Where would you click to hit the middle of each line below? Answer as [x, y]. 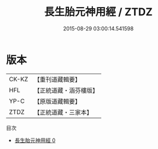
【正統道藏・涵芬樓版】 [66, 90]
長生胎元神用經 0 [35, 140]
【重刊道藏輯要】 [57, 79]
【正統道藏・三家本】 [63, 112]
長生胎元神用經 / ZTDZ [98, 12]
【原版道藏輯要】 [57, 101]
